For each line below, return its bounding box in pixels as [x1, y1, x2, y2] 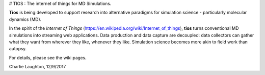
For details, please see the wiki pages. [9, 55, 87, 60]
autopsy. [9, 46, 27, 52]
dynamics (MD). [9, 16, 42, 22]
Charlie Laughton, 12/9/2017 [9, 64, 66, 70]
